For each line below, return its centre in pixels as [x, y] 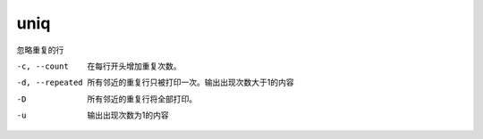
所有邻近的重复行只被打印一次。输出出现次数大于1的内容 [191, 82]
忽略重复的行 [40, 50]
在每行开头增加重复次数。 [134, 66]
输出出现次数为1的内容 [128, 115]
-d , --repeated [50, 83]
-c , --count [42, 66]
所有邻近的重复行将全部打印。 [142, 99]
